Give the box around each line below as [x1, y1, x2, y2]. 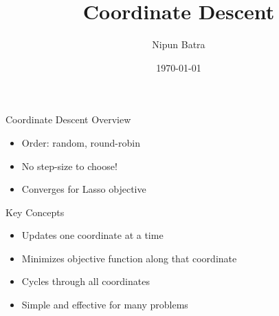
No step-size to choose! [21, 158, 118, 173]
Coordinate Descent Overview [5, 112, 131, 127]
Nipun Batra [152, 37, 205, 52]
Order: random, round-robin [21, 135, 140, 149]
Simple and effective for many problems [21, 297, 188, 312]
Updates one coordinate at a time [21, 228, 164, 242]
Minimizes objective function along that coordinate [21, 251, 237, 265]
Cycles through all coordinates [21, 274, 150, 288]
